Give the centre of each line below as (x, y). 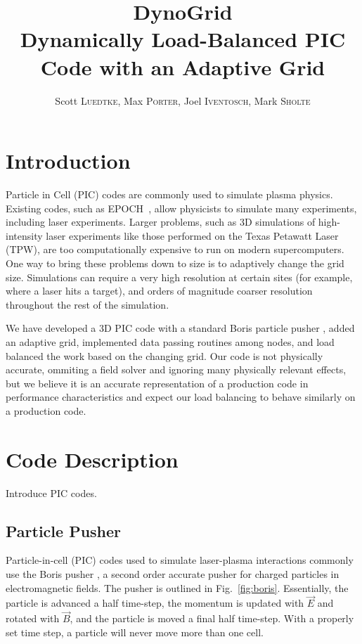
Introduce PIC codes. (51, 492)
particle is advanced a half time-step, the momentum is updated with (155, 603)
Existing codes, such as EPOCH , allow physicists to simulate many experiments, (181, 208)
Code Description (92, 459)
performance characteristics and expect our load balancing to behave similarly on (181, 397)
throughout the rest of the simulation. (88, 304)
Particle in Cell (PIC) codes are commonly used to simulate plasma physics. (169, 194)
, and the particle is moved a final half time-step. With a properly (212, 618)
